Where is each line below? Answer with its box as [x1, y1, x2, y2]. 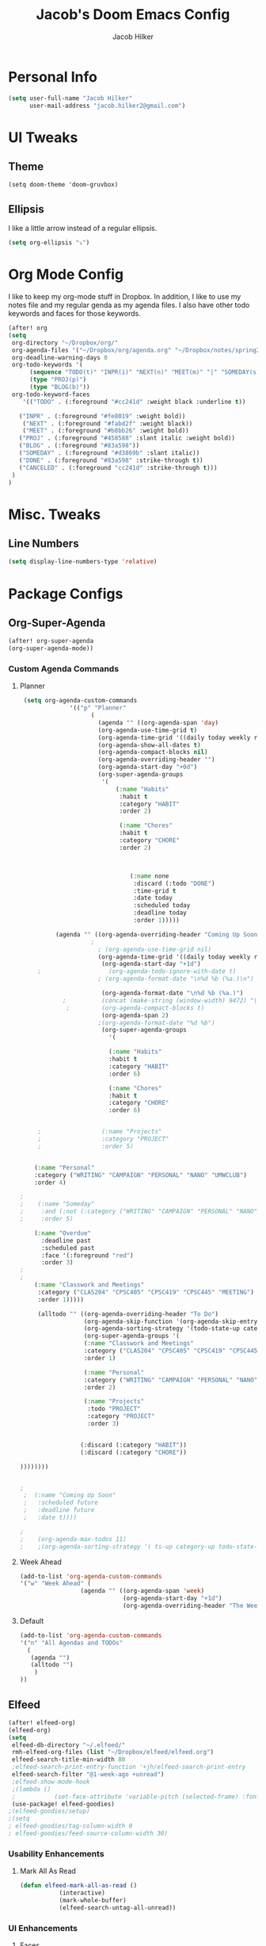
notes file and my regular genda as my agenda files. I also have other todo [8, 300, 250, 310]
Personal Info [8, 67, 97, 86]
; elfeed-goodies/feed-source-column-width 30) [8, 1829, 169, 1838]
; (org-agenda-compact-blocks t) [66, 1004, 205, 1012]
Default [19, 1616, 44, 1625]
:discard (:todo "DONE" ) [133, 879, 215, 887]
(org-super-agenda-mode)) [8, 644, 93, 652]
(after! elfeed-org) [8, 1718, 77, 1727]
